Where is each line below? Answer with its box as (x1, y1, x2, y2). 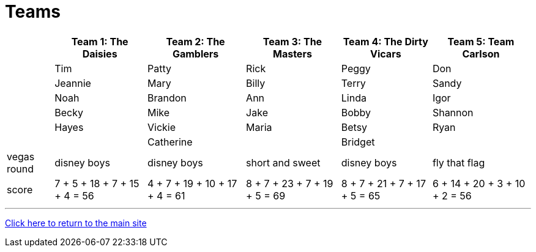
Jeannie (54, 76, 91, 89)
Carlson (462, 47, 500, 60)
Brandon (147, 91, 187, 104)
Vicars (370, 47, 401, 60)
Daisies (82, 47, 117, 60)
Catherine (147, 135, 193, 148)
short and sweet (246, 156, 321, 169)
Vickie (147, 120, 176, 133)
